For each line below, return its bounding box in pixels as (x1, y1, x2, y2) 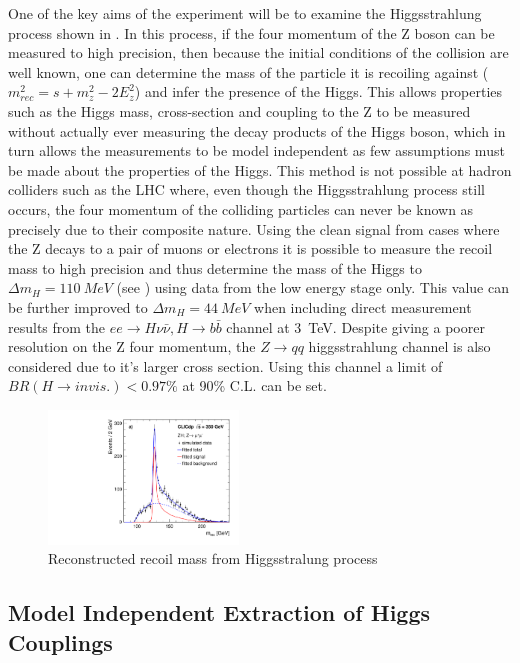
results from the (8, 316, 106, 337)
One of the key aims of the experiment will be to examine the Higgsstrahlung (8, 3, 482, 23)
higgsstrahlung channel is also (308, 336, 491, 357)
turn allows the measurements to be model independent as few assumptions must (8, 140, 505, 161)
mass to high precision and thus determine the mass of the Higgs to (8, 257, 422, 278)
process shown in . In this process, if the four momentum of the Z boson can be (8, 22, 495, 43)
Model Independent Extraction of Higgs (8, 597, 431, 628)
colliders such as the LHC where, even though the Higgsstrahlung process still (8, 179, 485, 200)
